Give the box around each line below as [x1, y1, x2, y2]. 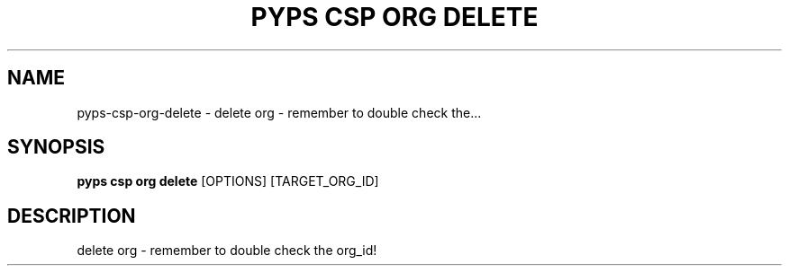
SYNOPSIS [7, 136, 105, 159]
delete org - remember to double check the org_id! [77, 242, 377, 259]
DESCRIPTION [7, 204, 136, 227]
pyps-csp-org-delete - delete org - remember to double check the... [77, 104, 482, 120]
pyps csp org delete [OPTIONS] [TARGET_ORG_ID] [77, 173, 379, 189]
